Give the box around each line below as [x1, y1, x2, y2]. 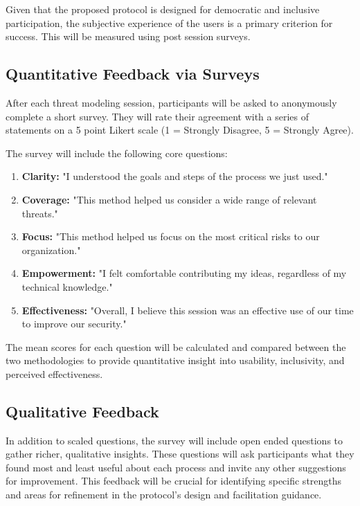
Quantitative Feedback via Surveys [6, 63, 260, 84]
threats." [21, 206, 58, 220]
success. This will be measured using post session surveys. [6, 29, 251, 44]
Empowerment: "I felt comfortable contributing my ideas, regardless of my [21, 266, 347, 280]
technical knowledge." [21, 279, 113, 293]
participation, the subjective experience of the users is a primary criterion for [6, 15, 333, 30]
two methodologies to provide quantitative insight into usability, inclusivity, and [6, 353, 345, 368]
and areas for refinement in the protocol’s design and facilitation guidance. [6, 487, 322, 502]
